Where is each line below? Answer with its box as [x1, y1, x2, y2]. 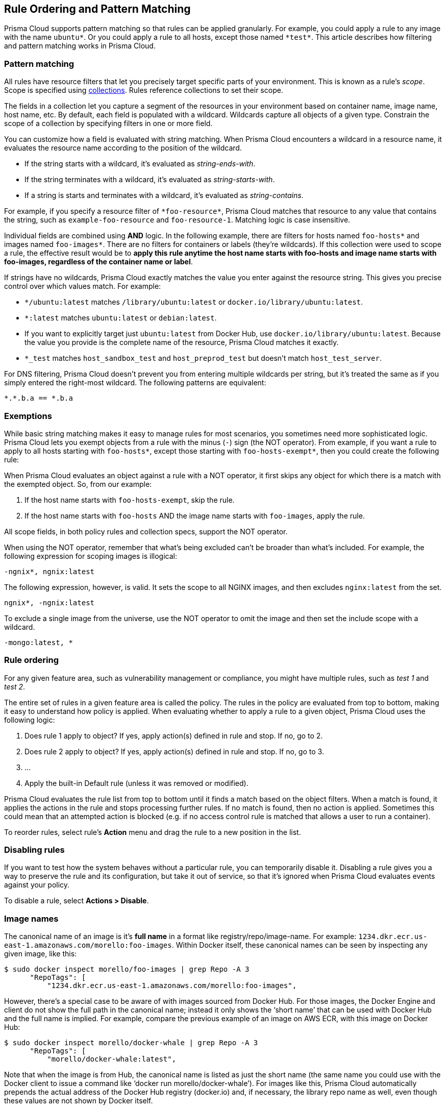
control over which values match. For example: [4, 282, 161, 291]
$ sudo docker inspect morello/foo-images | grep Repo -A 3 [4, 965, 250, 974]
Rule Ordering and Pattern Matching [4, 3, 191, 15]
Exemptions [4, 410, 52, 421]
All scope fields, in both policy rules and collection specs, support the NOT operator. [4, 527, 288, 536]
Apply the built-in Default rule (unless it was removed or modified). [24, 778, 249, 787]
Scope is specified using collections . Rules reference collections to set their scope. [4, 86, 283, 95]
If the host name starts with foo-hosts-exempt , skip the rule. [24, 495, 235, 504]
